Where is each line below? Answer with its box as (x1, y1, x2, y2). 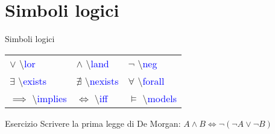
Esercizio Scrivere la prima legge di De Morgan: (5, 117, 181, 129)
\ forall (137, 73, 165, 88)
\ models (142, 91, 177, 105)
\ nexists (84, 73, 119, 88)
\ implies (32, 91, 67, 105)
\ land (86, 56, 109, 70)
